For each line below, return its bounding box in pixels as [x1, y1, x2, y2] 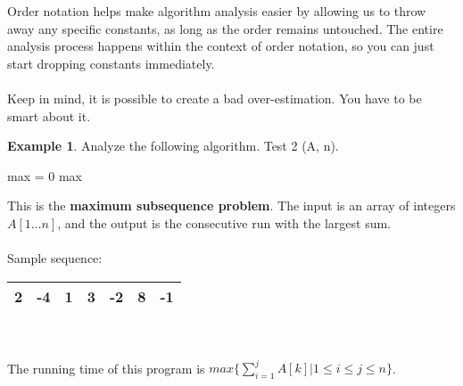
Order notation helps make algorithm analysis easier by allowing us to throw [7, 2, 426, 20]
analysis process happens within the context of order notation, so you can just [7, 37, 434, 55]
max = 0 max [7, 166, 82, 185]
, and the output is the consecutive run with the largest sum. [57, 213, 391, 232]
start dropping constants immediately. [7, 53, 215, 72]
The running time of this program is [7, 358, 205, 377]
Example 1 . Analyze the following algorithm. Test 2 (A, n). [7, 136, 339, 155]
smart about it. [7, 106, 91, 125]
